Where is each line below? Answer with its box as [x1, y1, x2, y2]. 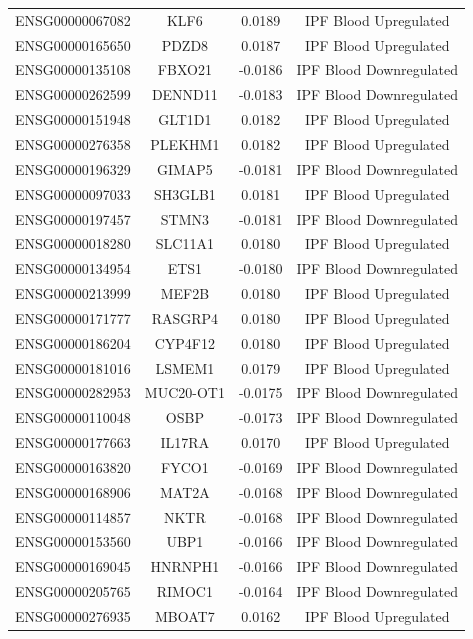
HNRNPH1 [150, 556, 220, 577]
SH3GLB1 [153, 183, 216, 204]
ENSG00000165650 [15, 34, 131, 55]
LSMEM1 [155, 357, 215, 378]
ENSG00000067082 [15, 9, 131, 30]
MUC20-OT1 [144, 382, 225, 403]
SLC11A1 [155, 233, 214, 254]
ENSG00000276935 [15, 606, 131, 626]
